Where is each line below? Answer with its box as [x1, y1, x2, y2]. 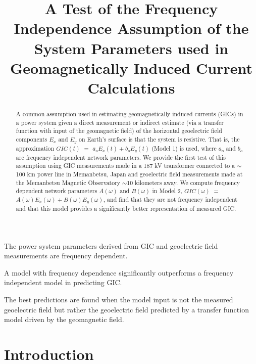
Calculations [87, 77, 175, 98]
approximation [16, 144, 55, 152]
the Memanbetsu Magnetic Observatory [16, 178, 121, 187]
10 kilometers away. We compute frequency [127, 178, 240, 187]
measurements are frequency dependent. [4, 250, 128, 261]
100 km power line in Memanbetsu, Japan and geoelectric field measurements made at [16, 170, 243, 178]
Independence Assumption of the [14, 18, 249, 38]
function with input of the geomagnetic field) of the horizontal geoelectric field [16, 126, 222, 135]
